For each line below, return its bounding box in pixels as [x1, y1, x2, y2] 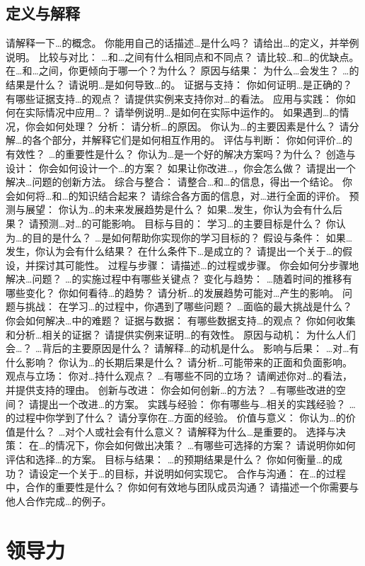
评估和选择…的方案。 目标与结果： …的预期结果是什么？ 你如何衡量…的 [6, 452, 333, 467]
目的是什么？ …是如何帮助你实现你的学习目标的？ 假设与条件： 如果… [32, 230, 353, 244]
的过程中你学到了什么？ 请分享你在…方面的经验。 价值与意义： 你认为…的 [6, 410, 346, 425]
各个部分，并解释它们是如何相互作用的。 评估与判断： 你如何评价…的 [32, 132, 353, 147]
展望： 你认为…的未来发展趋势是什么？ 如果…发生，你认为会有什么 [25, 202, 333, 217]
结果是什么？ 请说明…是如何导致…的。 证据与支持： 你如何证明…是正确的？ [6, 77, 353, 91]
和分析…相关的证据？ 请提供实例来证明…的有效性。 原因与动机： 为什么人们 [6, 327, 356, 341]
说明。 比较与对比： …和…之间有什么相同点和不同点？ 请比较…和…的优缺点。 [6, 49, 359, 64]
